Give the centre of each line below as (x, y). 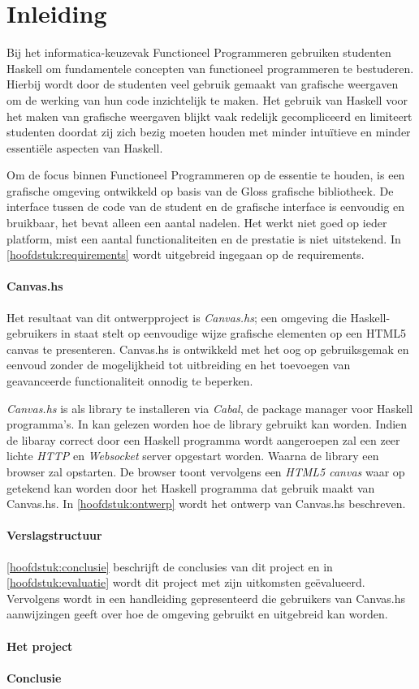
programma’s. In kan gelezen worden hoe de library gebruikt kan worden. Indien (207, 424)
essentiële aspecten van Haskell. (85, 147)
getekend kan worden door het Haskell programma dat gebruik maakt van (191, 487)
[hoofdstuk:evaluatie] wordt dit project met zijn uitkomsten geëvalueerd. (186, 582)
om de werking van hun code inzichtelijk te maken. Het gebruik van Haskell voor (207, 99)
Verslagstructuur (54, 535)
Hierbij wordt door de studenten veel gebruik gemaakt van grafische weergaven (203, 84)
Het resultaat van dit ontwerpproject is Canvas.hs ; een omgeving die (177, 317)
